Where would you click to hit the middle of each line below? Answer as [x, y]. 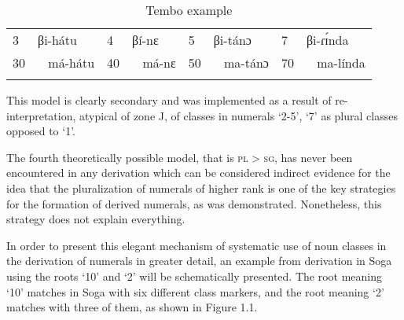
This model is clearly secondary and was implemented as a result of [169, 100]
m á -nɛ [159, 63]
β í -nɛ [145, 40]
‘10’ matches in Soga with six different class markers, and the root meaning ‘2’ [195, 291]
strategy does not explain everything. [96, 219]
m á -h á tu [72, 63]
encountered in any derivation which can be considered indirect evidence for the [198, 173]
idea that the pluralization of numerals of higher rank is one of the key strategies [201, 188]
